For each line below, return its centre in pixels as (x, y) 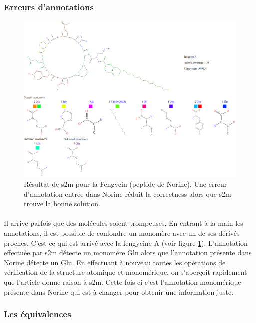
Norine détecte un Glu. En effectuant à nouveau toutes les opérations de (115, 262)
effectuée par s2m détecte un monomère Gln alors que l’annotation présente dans (128, 253)
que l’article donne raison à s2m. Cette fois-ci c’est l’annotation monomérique (123, 282)
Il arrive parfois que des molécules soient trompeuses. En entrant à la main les (124, 223)
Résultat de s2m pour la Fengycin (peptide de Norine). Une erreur (126, 184)
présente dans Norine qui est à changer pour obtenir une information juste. (119, 292)
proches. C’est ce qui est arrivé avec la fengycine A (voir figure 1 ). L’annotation (126, 243)
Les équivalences (38, 314)
